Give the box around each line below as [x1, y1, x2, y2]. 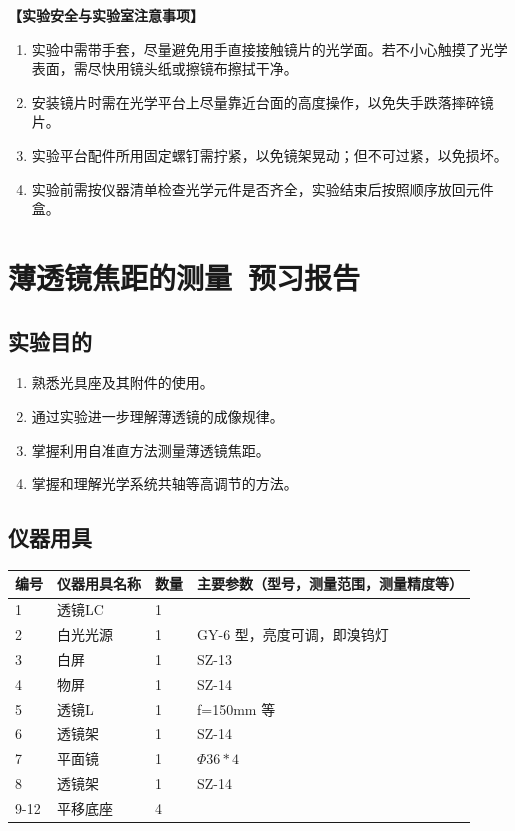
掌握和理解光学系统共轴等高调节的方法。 [31, 473, 298, 494]
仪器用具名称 [57, 573, 141, 594]
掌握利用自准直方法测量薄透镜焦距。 [31, 439, 270, 460]
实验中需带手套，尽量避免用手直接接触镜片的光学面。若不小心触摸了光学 [31, 38, 508, 59]
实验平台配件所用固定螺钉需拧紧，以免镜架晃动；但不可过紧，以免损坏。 [31, 144, 508, 165]
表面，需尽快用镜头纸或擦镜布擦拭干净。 [31, 58, 298, 79]
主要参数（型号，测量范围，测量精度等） [197, 573, 463, 594]
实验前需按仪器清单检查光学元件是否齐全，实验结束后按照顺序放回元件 [31, 178, 494, 199]
